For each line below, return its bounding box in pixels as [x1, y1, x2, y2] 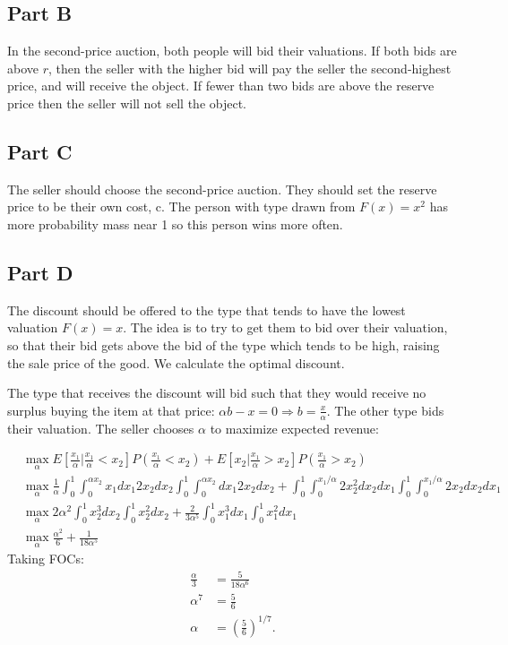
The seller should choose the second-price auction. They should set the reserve [7, 179, 437, 198]
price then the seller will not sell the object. [7, 93, 246, 112]
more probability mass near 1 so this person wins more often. [7, 214, 343, 233]
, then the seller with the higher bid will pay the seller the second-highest [48, 58, 452, 77]
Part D [7, 258, 73, 286]
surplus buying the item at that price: [7, 400, 215, 419]
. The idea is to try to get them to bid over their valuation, [123, 318, 448, 337]
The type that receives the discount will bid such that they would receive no [7, 383, 426, 402]
